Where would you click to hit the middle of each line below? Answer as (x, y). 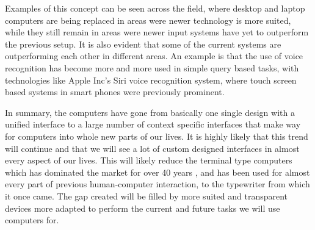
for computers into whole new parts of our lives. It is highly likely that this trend (157, 136)
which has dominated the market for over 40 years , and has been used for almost (157, 172)
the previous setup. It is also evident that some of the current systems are (143, 44)
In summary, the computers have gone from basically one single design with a (150, 112)
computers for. (32, 220)
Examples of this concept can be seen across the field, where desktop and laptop (155, 8)
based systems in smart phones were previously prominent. (115, 92)
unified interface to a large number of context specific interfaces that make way (153, 124)
